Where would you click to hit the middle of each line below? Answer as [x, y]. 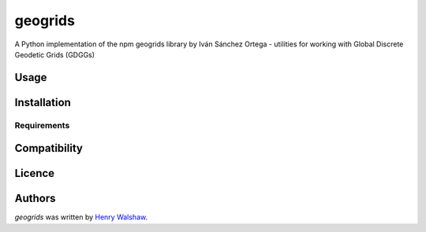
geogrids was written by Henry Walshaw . [81, 217]
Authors [35, 199]
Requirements [42, 125]
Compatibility [49, 148]
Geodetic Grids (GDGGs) [54, 54]
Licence [35, 173]
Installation [43, 102]
